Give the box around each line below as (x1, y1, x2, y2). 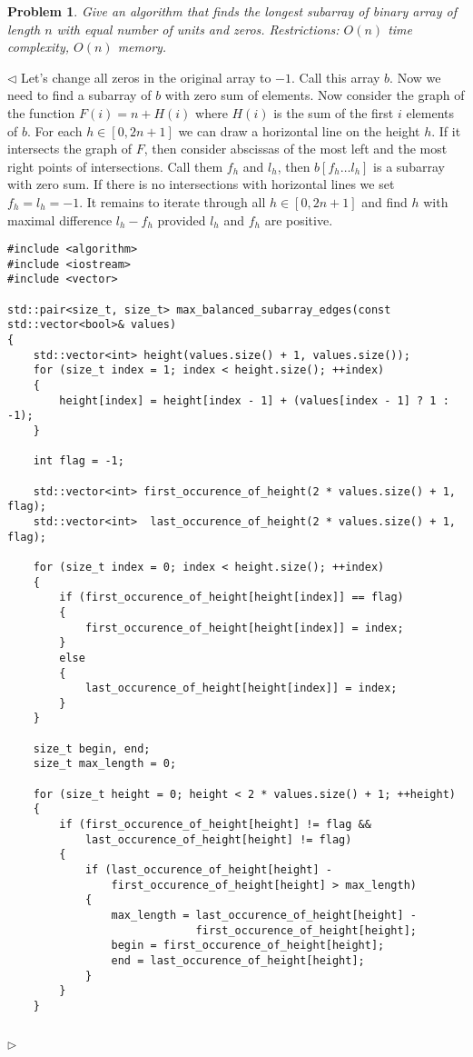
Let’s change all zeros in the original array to (21, 67, 271, 86)
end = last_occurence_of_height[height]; (111, 953, 365, 967)
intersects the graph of (7, 139, 133, 158)
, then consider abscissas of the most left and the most (143, 139, 448, 158)
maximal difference (7, 210, 113, 229)
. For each (26, 121, 83, 140)
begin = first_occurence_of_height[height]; (111, 939, 385, 952)
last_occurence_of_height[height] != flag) (84, 833, 352, 846)
